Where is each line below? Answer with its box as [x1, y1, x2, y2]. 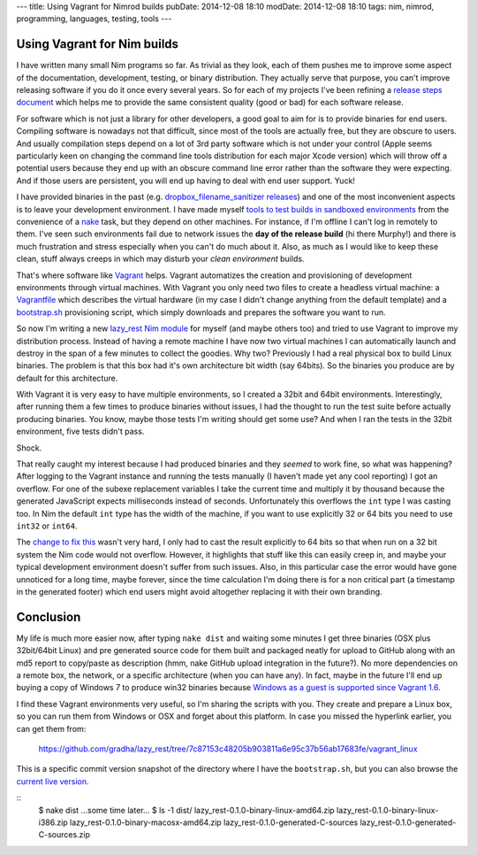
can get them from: [16, 723, 87, 734]
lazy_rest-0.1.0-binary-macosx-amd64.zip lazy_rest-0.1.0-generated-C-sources [69, 817, 359, 828]
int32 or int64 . [16, 520, 78, 531]
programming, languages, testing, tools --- [16, 13, 172, 24]
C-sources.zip [38, 829, 91, 840]
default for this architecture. [16, 373, 118, 383]
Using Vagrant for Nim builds [16, 36, 179, 52]
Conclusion [16, 609, 81, 624]
